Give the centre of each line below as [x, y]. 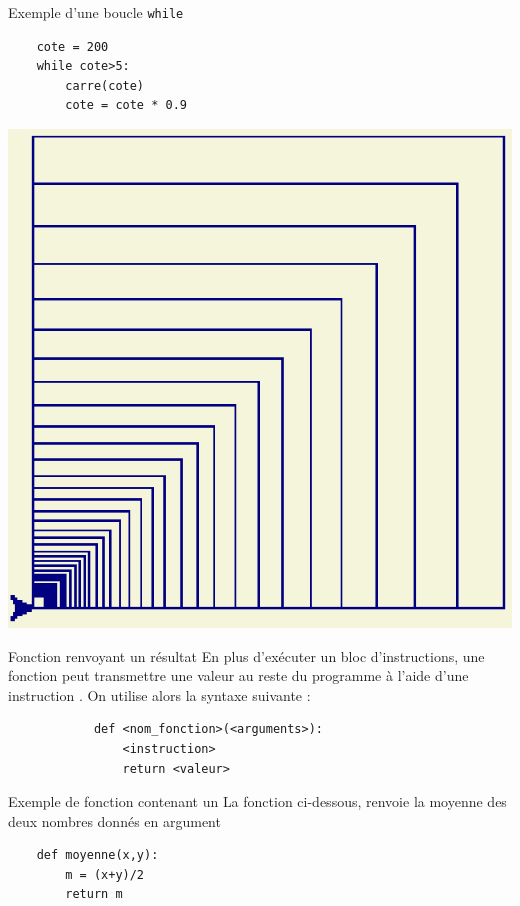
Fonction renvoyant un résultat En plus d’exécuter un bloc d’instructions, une [246, 655]
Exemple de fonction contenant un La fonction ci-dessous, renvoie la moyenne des [257, 801]
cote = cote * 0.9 [126, 105]
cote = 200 [72, 46]
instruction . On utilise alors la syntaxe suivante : [159, 694]
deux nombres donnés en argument [114, 820]
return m [94, 894]
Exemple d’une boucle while [96, 12]
